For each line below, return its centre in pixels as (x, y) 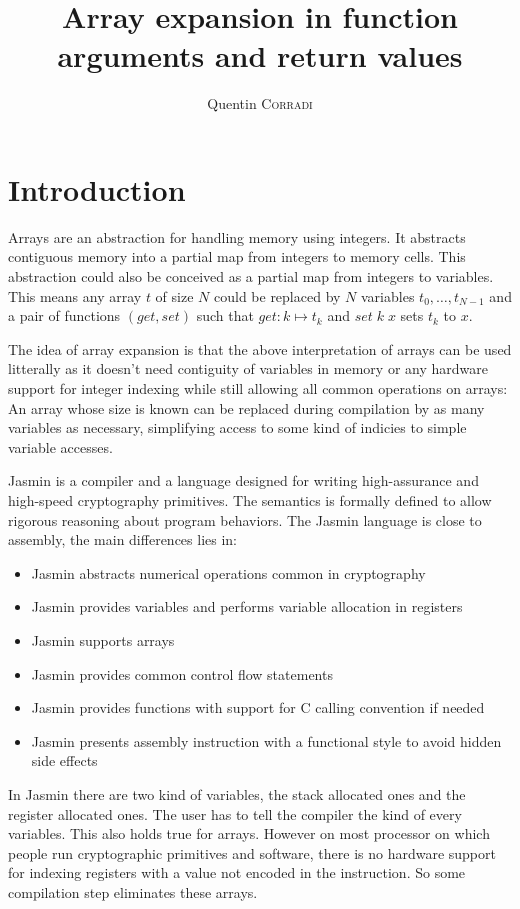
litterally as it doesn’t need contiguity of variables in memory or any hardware (248, 368)
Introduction (97, 188)
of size (174, 295)
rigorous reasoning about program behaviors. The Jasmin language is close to (245, 519)
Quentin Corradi (260, 103)
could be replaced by (277, 295)
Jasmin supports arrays (103, 639)
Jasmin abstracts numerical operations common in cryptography (228, 572)
